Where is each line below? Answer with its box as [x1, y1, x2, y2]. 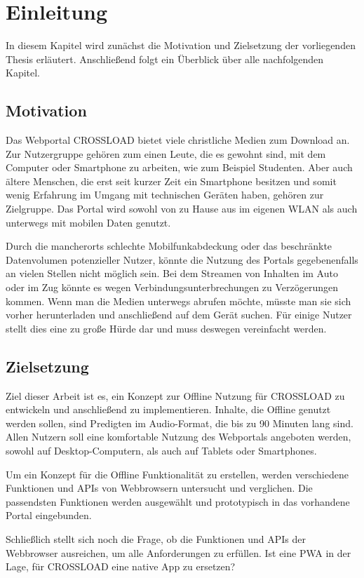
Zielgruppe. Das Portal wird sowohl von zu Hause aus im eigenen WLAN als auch [6, 201, 358, 216]
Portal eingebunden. [6, 508, 92, 523]
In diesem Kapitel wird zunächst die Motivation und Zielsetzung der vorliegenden [6, 38, 356, 53]
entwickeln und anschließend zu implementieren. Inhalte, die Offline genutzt [6, 402, 331, 417]
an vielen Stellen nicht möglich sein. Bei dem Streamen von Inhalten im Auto [6, 266, 338, 281]
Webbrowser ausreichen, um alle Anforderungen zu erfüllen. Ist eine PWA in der [6, 545, 351, 560]
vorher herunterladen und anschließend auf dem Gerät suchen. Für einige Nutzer [6, 307, 352, 322]
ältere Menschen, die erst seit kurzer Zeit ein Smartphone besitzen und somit [6, 173, 337, 188]
